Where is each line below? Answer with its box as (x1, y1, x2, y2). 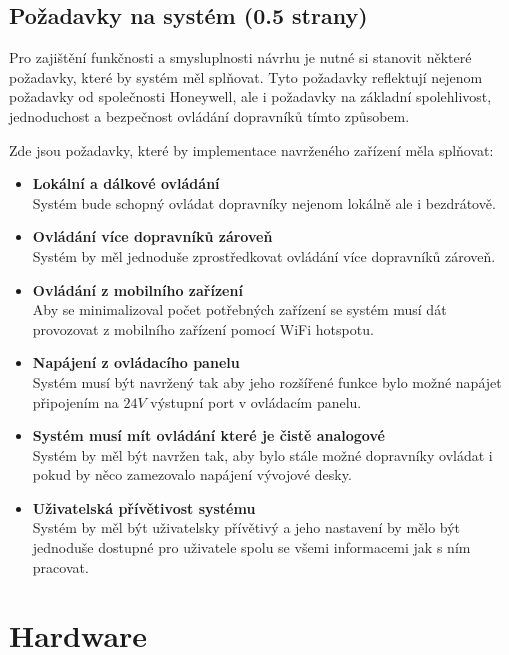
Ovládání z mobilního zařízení (32, 279, 243, 300)
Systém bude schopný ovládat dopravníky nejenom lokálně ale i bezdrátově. (32, 192, 496, 213)
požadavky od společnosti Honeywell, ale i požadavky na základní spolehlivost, (9, 86, 492, 107)
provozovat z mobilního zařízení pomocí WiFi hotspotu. (32, 318, 374, 339)
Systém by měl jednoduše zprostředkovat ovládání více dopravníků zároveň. (32, 245, 496, 266)
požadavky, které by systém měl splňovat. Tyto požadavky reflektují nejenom (9, 66, 483, 87)
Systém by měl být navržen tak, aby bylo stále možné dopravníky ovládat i (32, 444, 493, 465)
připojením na (32, 391, 119, 412)
